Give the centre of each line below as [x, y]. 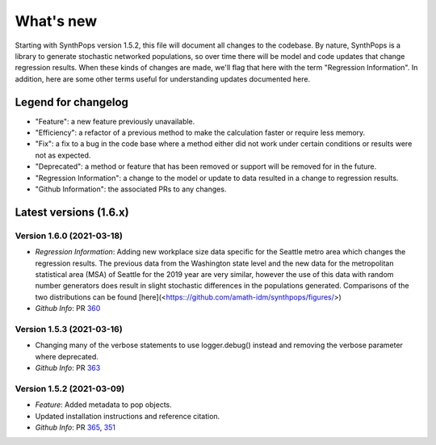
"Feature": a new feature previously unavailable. [115, 121]
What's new [56, 21]
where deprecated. [67, 356]
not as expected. [63, 155]
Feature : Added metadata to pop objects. [104, 405]
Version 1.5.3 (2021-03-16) [69, 329]
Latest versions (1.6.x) [72, 212]
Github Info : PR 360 [68, 309]
